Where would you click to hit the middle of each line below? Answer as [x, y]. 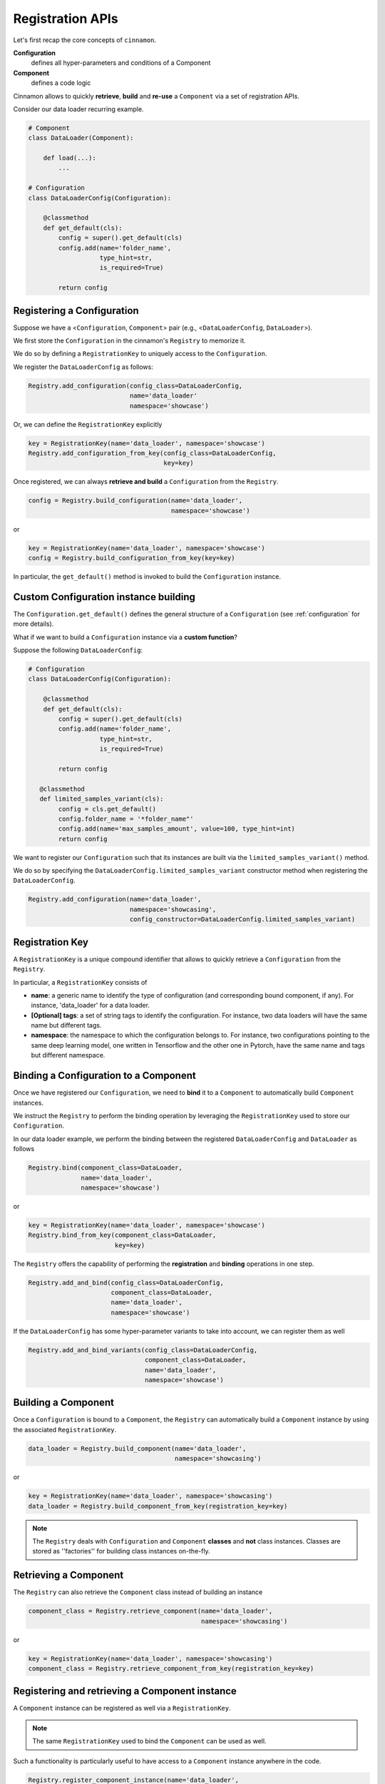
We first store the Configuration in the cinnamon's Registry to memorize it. [129, 341]
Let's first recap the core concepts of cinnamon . [85, 40]
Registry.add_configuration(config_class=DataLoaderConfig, [135, 386]
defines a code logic [61, 83]
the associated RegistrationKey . [65, 1429]
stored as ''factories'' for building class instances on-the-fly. [121, 1551]
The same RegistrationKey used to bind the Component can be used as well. [149, 1741]
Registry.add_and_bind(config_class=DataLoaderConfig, [126, 1282]
